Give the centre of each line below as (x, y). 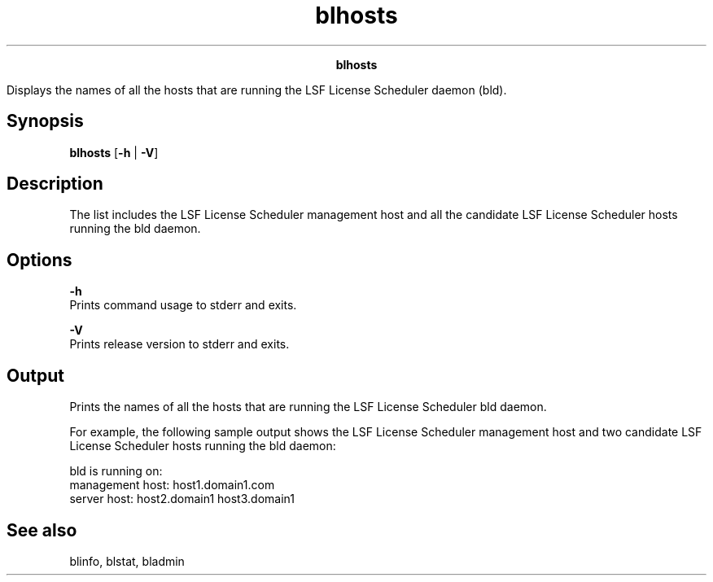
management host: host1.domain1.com (172, 485)
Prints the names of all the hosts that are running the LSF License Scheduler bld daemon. (308, 407)
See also (42, 530)
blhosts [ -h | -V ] (114, 152)
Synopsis (45, 121)
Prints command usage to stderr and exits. (183, 305)
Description (55, 184)
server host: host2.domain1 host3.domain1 (182, 499)
